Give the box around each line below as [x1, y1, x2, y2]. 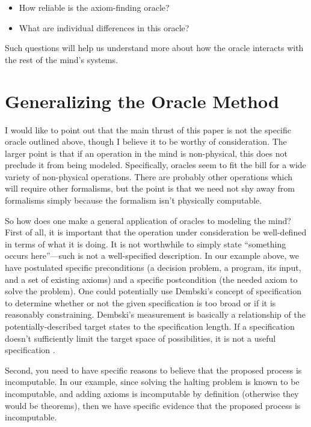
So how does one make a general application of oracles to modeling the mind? [5, 214, 291, 226]
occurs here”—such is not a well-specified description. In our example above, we [5, 249, 299, 262]
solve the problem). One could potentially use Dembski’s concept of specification [5, 285, 301, 297]
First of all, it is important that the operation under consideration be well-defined [5, 226, 307, 238]
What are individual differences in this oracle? [19, 21, 189, 34]
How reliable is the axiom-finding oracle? [19, 1, 170, 13]
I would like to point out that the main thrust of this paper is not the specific [5, 123, 292, 136]
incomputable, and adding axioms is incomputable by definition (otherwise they [5, 387, 299, 399]
